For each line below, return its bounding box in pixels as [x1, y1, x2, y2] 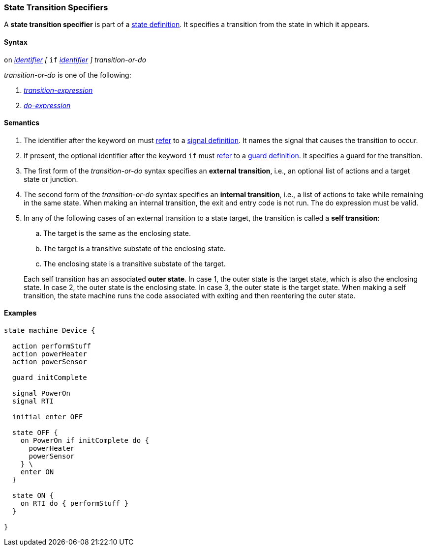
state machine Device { [4, 326, 95, 335]
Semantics [4, 118, 40, 127]
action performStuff [12, 342, 91, 350]
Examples [4, 309, 37, 318]
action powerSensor [12, 358, 87, 366]
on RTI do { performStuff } [20, 499, 128, 508]
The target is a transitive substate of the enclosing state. [43, 244, 226, 253]
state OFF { [12, 429, 58, 437]
